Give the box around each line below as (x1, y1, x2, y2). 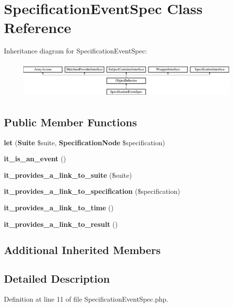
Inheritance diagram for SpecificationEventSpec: (4, 46, 147, 56)
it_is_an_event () (4, 153, 66, 164)
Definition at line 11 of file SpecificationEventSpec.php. (4, 294, 168, 304)
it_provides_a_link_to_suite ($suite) (4, 170, 132, 180)
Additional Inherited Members (4, 242, 161, 257)
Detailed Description (4, 271, 110, 286)
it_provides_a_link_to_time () (4, 202, 114, 212)
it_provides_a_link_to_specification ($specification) (4, 186, 180, 196)
